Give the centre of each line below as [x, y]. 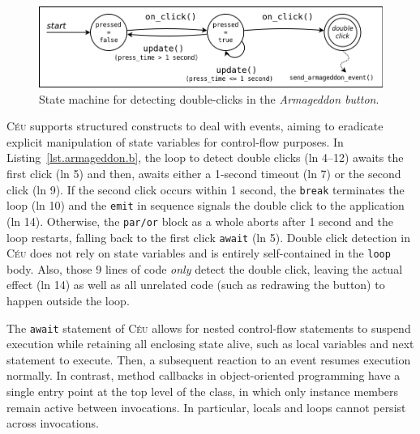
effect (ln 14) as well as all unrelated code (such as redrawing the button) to [196, 285]
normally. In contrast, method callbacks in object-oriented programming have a [204, 375]
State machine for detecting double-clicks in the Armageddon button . [209, 98]
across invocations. [53, 423]
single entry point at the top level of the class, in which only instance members [203, 391]
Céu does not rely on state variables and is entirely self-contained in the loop [199, 253]
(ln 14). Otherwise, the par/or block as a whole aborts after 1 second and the [200, 221]
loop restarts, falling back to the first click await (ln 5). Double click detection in [208, 237]
